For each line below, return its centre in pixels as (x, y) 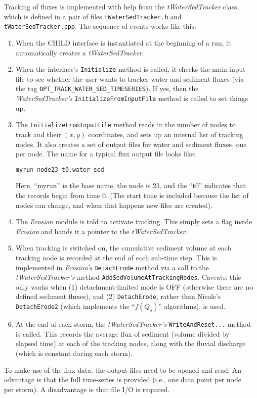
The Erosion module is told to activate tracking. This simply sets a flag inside (134, 222)
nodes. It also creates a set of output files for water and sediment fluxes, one (131, 144)
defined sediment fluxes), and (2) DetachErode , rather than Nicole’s (118, 296)
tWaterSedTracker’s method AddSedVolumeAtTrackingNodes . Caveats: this (128, 277)
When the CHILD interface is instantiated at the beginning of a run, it (123, 42)
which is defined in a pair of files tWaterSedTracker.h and (93, 16)
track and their (38, 134)
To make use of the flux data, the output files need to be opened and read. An (123, 370)
